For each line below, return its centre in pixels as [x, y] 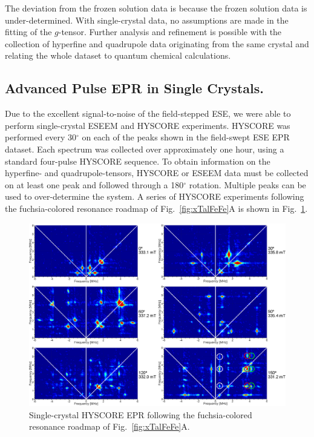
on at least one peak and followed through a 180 [94, 184]
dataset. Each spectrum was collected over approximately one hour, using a [145, 149]
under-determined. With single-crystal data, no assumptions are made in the [147, 20]
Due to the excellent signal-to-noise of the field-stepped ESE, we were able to [148, 113]
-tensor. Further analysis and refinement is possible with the [170, 32]
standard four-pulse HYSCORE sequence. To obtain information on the [138, 161]
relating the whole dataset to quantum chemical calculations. [118, 55]
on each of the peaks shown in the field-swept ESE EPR [186, 137]
